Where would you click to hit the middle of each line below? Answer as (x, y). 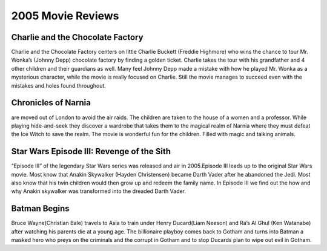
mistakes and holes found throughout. (58, 85)
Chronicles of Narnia (51, 103)
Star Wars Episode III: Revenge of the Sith (91, 152)
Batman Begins (40, 209)
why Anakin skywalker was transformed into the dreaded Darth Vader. (99, 191)
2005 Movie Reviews (65, 16)
